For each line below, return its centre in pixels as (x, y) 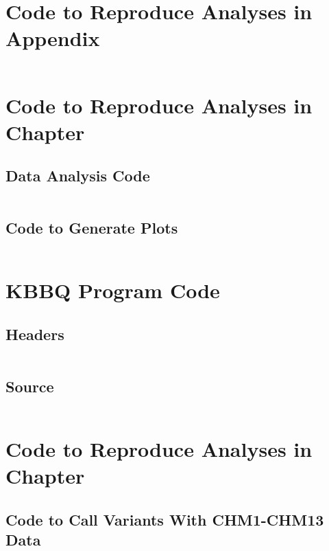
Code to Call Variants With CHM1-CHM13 (165, 520)
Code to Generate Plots (92, 228)
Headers (35, 334)
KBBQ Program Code (113, 290)
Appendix (53, 38)
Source (30, 386)
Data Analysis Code (78, 176)
